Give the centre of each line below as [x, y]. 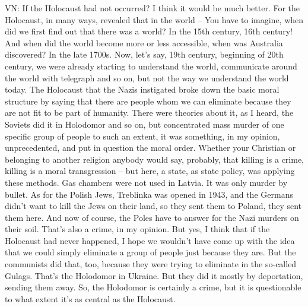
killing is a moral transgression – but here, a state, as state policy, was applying [150, 171]
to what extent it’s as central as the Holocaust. [90, 298]
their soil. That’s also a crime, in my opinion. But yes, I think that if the [137, 229]
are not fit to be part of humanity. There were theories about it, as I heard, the [149, 113]
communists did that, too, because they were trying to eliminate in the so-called [151, 264]
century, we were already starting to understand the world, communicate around [151, 66]
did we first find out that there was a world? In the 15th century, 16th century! [149, 31]
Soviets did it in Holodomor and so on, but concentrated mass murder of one [145, 124]
